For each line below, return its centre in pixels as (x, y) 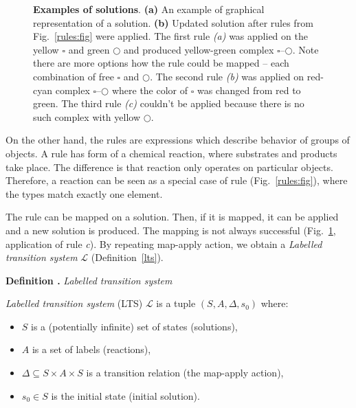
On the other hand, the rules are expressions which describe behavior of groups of (178, 140)
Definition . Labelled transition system (89, 280)
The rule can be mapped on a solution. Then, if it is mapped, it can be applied (172, 217)
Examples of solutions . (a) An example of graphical (149, 9)
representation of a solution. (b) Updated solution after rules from (173, 22)
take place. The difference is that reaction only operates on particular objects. (169, 167)
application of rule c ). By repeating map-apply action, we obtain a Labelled (164, 243)
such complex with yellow (87, 116)
